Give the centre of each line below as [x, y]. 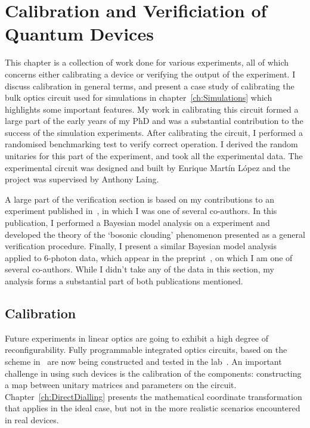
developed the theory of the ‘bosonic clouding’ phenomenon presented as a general [155, 234]
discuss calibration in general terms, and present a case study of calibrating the [150, 86]
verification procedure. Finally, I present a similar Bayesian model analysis [141, 246]
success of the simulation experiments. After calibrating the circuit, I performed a [154, 132]
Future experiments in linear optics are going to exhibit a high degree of [137, 338]
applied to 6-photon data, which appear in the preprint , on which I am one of [149, 257]
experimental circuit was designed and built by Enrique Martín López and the [148, 167]
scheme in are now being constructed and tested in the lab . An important [143, 361]
